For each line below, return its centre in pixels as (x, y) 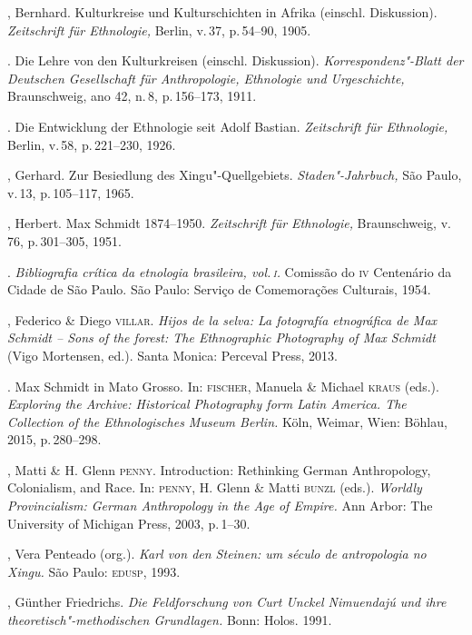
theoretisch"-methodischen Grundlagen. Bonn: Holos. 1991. (170, 620)
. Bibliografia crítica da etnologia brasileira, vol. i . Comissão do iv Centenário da (230, 271)
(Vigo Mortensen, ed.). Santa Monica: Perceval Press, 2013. (172, 355)
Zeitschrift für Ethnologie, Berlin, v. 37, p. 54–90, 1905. (159, 30)
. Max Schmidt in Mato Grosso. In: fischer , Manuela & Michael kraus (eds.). (223, 386)
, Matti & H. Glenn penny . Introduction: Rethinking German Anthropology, (219, 469)
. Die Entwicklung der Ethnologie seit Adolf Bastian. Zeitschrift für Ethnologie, (228, 126)
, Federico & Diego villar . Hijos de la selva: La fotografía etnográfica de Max (222, 319)
